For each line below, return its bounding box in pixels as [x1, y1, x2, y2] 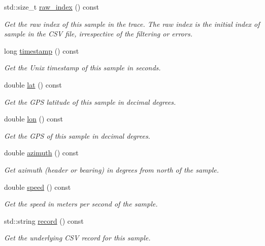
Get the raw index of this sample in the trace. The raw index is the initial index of [4, 18, 260, 29]
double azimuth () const [4, 147, 79, 158]
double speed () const [4, 181, 71, 192]
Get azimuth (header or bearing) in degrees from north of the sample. [4, 164, 219, 175]
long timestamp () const [4, 45, 79, 56]
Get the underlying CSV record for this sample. [4, 232, 151, 243]
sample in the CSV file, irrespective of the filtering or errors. [4, 28, 192, 39]
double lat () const [4, 79, 62, 90]
